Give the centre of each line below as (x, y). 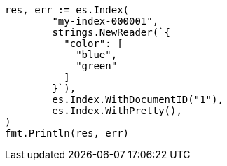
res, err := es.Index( (67, 10)
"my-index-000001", (105, 21)
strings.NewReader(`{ (111, 32)
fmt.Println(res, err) (67, 133)
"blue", (97, 55)
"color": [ (94, 43)
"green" (97, 66)
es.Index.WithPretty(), (117, 111)
